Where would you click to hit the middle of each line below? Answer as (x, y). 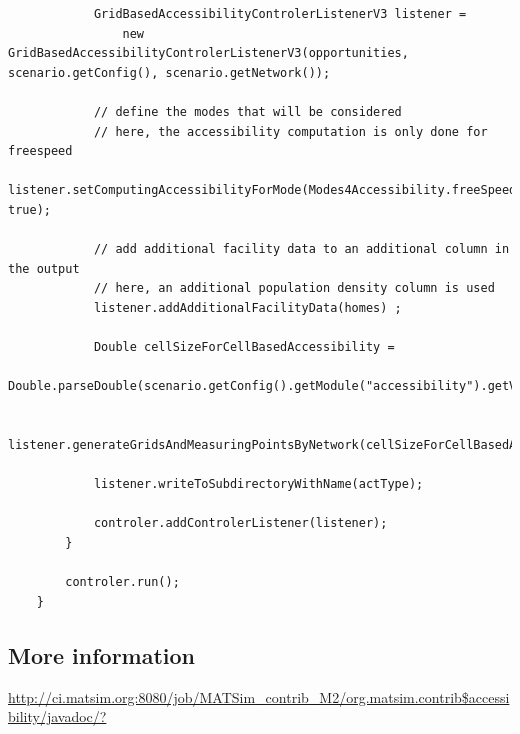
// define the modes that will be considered (247, 111)
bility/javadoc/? (57, 716)
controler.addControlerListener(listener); (240, 523)
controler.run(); (122, 582)
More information (102, 654)
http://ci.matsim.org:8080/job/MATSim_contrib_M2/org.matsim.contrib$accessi (259, 696)
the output (44, 268)
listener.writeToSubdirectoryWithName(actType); (258, 484)
